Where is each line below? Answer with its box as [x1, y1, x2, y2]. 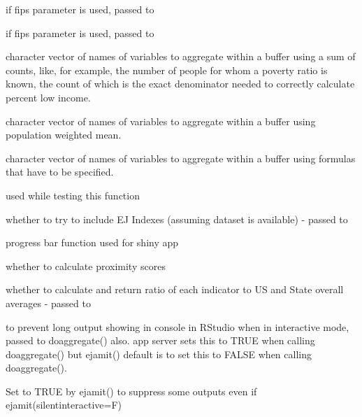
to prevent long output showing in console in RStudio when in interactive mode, [6, 319, 349, 334]
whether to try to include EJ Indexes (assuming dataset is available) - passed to [6, 211, 348, 226]
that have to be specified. [6, 164, 114, 179]
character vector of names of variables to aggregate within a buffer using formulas [6, 150, 356, 165]
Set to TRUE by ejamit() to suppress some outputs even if [6, 383, 257, 398]
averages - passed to [6, 295, 91, 310]
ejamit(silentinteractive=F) [6, 397, 122, 412]
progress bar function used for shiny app [6, 235, 179, 250]
